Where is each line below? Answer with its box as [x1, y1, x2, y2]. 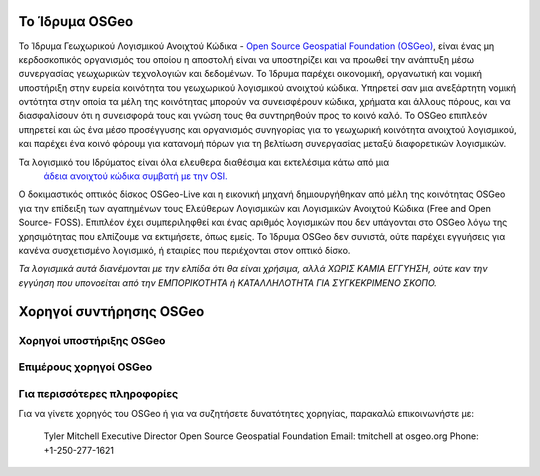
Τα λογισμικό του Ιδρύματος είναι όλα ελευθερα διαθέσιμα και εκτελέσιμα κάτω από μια [18, 156, 390, 168]
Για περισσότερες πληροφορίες [18, 386, 179, 400]
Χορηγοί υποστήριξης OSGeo [18, 333, 166, 347]
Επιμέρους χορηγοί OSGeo [18, 360, 153, 374]
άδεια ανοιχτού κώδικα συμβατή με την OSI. [43, 170, 229, 182]
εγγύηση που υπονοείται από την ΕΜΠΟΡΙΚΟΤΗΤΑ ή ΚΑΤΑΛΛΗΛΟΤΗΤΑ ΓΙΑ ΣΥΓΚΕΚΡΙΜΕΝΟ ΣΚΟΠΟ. [18, 276, 437, 289]
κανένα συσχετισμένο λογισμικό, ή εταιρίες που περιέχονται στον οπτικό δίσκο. [18, 244, 351, 256]
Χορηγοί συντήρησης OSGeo [18, 303, 205, 320]
